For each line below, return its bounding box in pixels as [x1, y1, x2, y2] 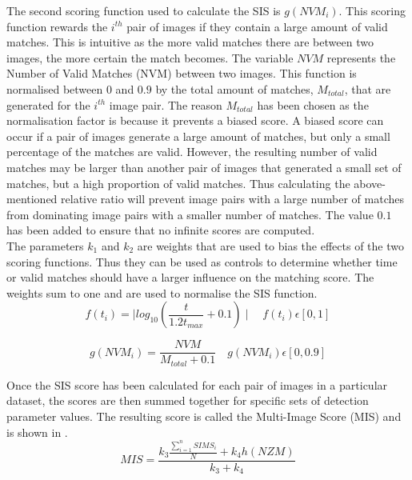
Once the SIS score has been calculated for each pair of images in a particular [6, 376, 388, 393]
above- [354, 174, 386, 191]
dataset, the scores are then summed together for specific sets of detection [6, 392, 369, 409]
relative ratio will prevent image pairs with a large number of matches [61, 190, 404, 207]
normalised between [6, 80, 103, 97]
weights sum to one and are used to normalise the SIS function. [6, 284, 318, 301]
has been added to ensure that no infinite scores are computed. [6, 222, 315, 238]
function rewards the [6, 18, 108, 34]
